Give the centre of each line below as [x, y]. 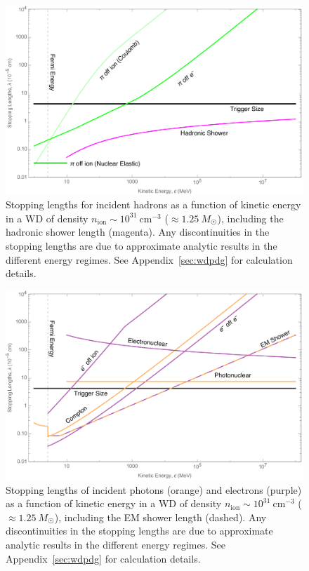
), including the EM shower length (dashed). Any [160, 517]
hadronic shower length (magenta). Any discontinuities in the [138, 232]
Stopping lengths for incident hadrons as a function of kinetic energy [153, 204]
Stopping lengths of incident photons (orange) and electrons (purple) [154, 489]
